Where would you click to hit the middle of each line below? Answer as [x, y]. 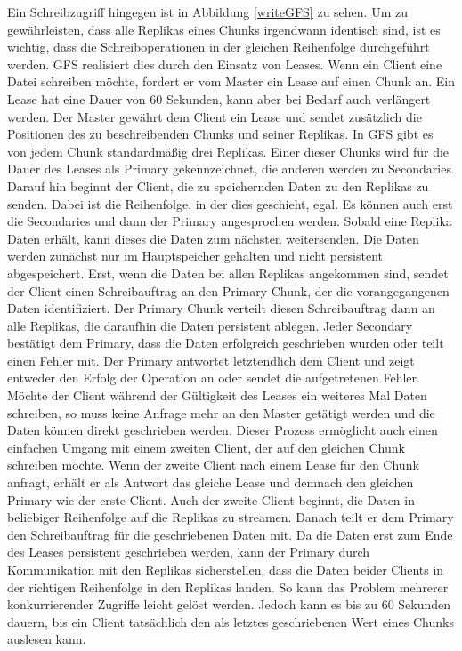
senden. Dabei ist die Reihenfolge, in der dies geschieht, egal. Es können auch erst [230, 203]
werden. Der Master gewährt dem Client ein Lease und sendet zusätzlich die [215, 116]
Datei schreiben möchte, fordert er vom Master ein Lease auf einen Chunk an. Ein [231, 81]
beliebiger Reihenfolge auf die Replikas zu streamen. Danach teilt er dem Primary [231, 517]
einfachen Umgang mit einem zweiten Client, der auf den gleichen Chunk [206, 447]
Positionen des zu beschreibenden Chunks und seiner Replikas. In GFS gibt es [220, 134]
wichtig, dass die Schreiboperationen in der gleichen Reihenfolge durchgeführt [219, 47]
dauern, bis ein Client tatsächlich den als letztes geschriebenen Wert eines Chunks [231, 621]
